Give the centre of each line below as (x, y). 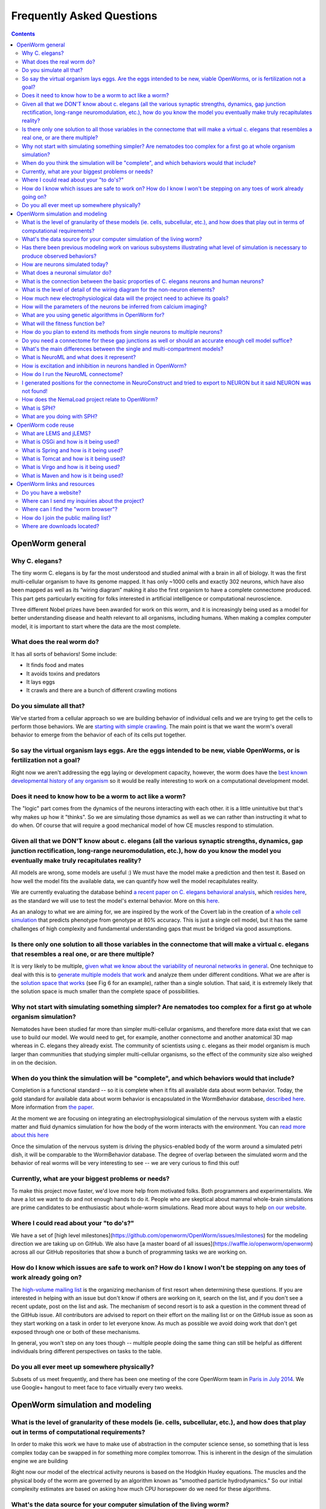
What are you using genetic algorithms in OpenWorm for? (93, 315)
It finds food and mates (55, 665)
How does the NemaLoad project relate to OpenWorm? (90, 400)
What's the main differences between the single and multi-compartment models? (123, 349)
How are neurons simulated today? (65, 264)
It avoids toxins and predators (63, 674)
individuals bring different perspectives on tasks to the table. (87, 1351)
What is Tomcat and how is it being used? (74, 459)
